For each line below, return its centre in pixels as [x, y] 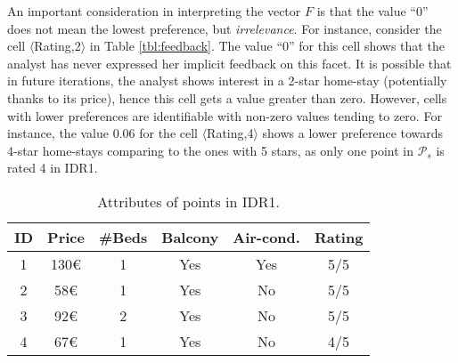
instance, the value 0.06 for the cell [102, 133]
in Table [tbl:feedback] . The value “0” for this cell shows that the [267, 46]
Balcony [190, 237]
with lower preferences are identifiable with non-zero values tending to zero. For [225, 115]
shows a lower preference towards [353, 133]
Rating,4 [230, 133]
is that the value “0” [372, 11]
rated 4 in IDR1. [53, 168]
